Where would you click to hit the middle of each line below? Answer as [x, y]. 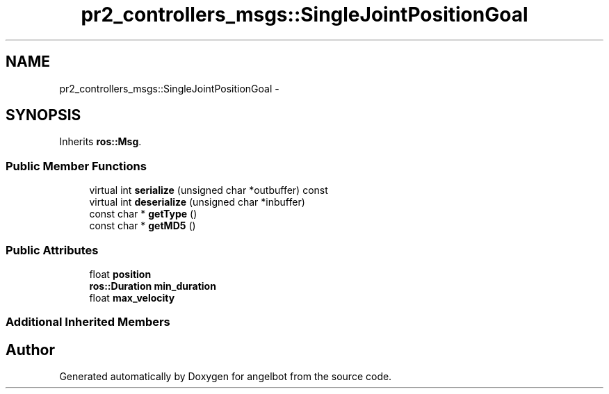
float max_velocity [132, 297]
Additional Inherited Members [88, 322]
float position [120, 274]
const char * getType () [143, 214]
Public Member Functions [76, 166]
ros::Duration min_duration [153, 286]
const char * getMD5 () [143, 226]
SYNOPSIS [43, 115]
